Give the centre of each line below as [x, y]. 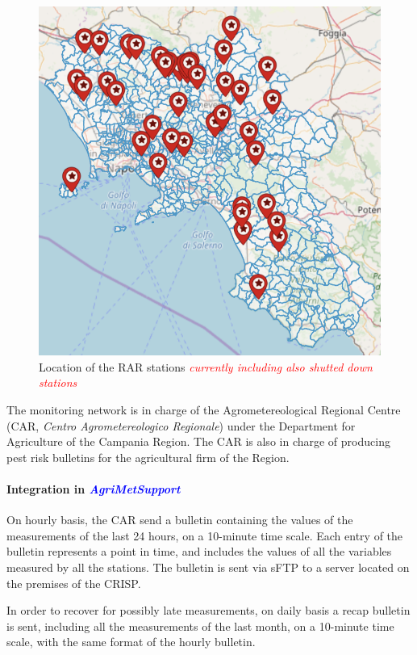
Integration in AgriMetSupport [94, 488]
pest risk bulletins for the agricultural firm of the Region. [148, 457]
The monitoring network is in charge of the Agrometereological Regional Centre [204, 409]
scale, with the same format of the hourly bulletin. [131, 642]
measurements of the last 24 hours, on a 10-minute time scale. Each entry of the [205, 535]
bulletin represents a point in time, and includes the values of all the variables [199, 551]
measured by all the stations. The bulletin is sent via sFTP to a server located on [208, 567]
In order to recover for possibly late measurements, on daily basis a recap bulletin [208, 610]
